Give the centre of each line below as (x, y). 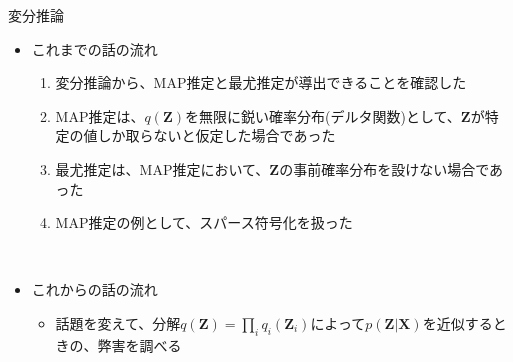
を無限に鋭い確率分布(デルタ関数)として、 (323, 115)
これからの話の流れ (94, 289)
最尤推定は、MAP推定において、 (162, 168)
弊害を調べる (139, 344)
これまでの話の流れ (94, 48)
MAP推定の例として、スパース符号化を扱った (204, 222)
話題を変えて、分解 (118, 322)
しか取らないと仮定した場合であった (216, 135)
